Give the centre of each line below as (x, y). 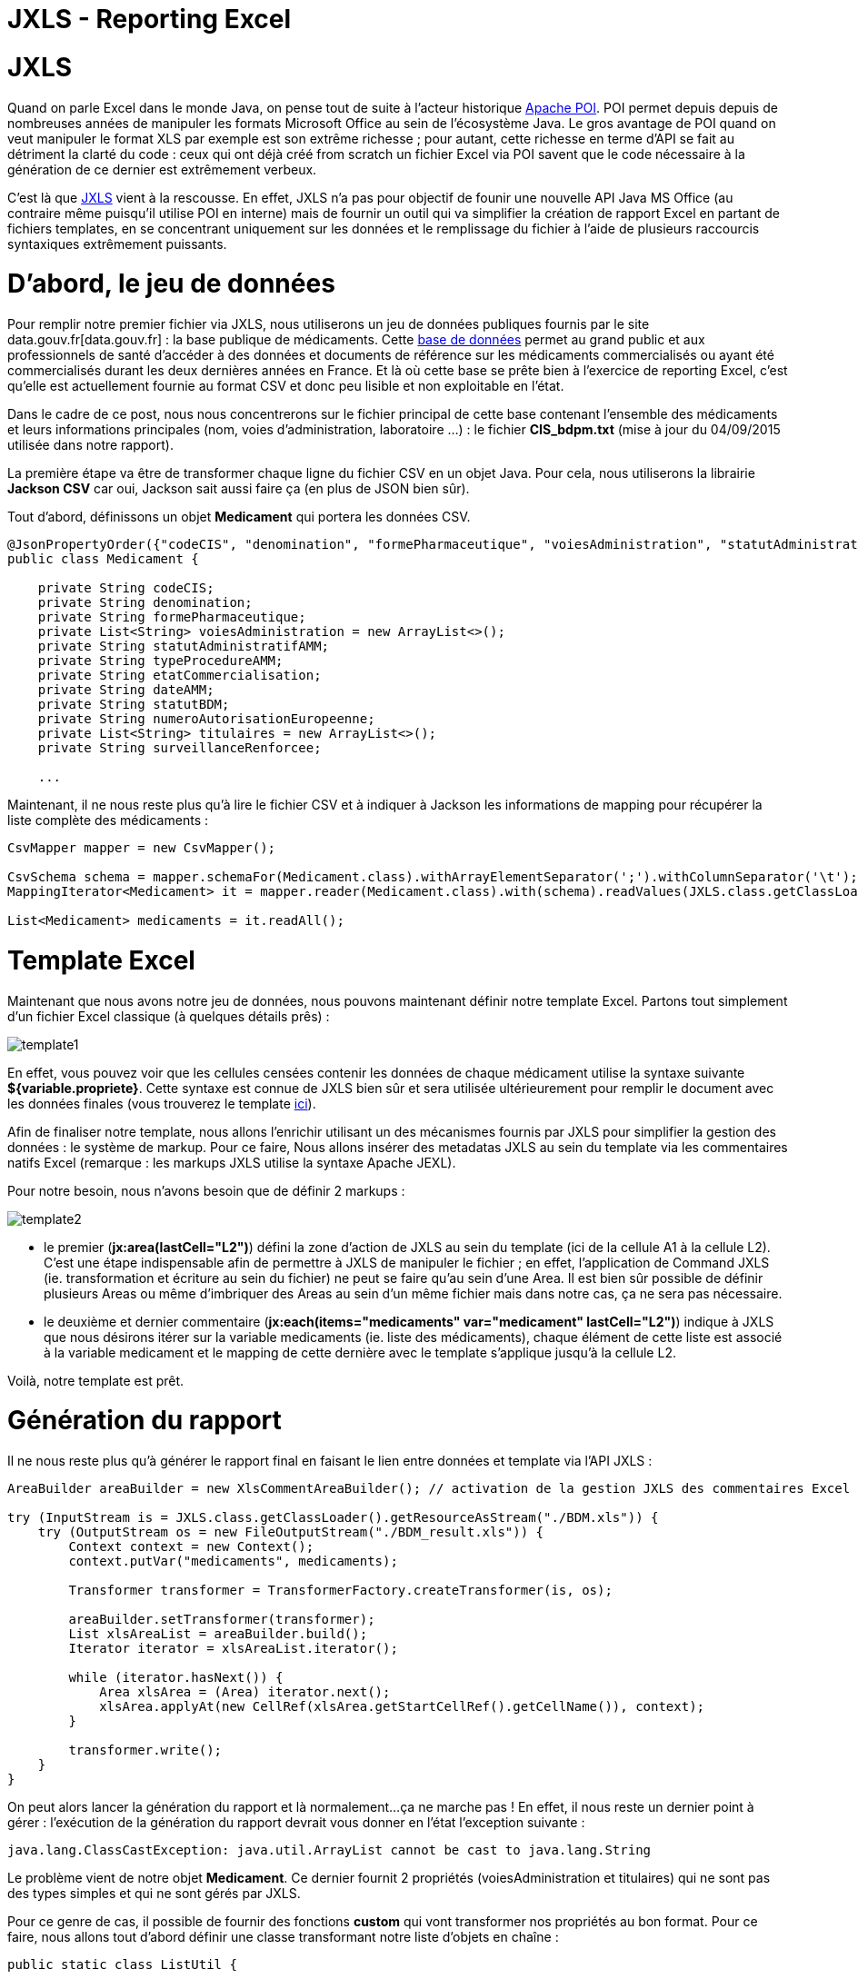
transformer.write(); (145, 1750)
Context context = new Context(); (191, 1546)
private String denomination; (145, 602)
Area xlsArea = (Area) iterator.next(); (245, 1692)
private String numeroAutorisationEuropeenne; (206, 719)
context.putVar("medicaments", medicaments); (233, 1561)
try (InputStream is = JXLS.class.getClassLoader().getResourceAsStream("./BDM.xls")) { (333, 1517)
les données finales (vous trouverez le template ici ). (162, 1103)
